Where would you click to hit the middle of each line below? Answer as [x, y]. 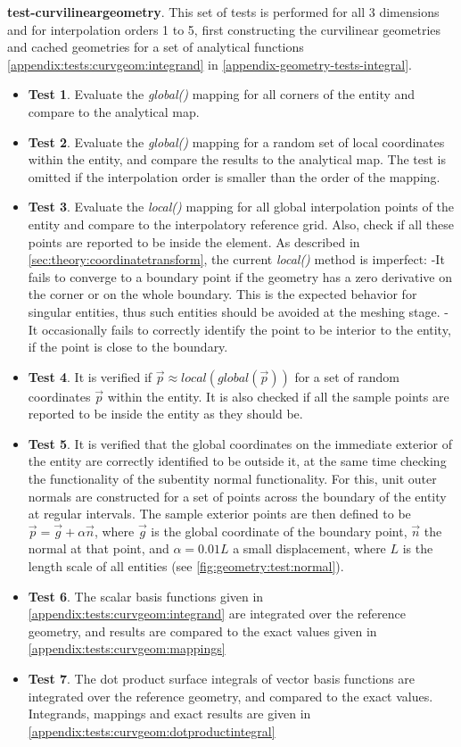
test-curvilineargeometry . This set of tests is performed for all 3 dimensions [223, 12]
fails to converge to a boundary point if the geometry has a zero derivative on [240, 276]
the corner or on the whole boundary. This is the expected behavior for [222, 294]
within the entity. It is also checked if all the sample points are [278, 396]
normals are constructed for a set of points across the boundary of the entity [237, 496]
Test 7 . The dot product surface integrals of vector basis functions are [221, 678]
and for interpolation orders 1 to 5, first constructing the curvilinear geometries [224, 29]
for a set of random [347, 376]
